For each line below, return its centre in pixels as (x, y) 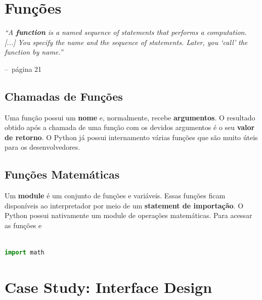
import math (25, 253)
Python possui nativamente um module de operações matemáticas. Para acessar (128, 215)
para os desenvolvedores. (42, 147)
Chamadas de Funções (64, 96)
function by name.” (34, 52)
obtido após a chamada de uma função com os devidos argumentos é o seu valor (130, 127)
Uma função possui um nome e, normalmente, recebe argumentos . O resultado (130, 117)
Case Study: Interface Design (108, 287)
